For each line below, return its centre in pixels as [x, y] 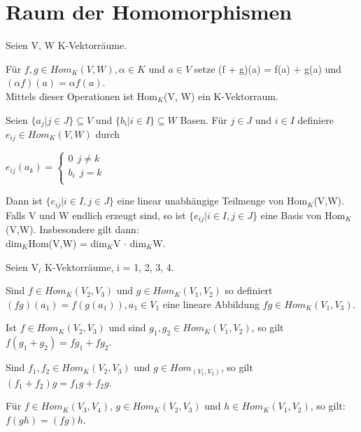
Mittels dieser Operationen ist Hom [82, 96]
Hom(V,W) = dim [68, 243]
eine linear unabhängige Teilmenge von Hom [212, 201]
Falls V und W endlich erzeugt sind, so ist [96, 215]
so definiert [249, 290]
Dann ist [24, 201]
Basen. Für [204, 119]
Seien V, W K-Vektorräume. [66, 45]
